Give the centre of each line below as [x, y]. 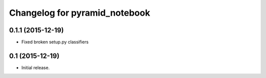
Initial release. [35, 67]
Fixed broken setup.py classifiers [55, 42]
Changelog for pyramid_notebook [80, 13]
